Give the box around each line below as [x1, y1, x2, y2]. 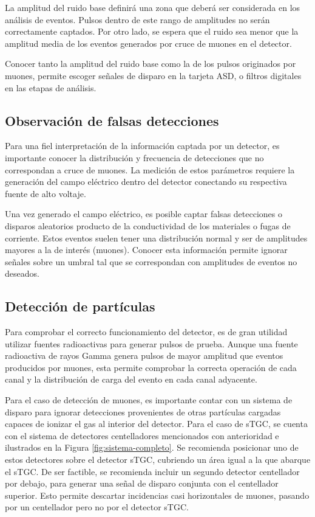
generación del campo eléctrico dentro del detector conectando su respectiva [5, 175, 287, 188]
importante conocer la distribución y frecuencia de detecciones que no [5, 151, 264, 164]
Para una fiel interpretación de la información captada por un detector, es [5, 139, 280, 152]
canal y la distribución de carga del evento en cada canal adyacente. [5, 373, 257, 386]
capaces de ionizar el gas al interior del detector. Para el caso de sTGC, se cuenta [5, 417, 308, 430]
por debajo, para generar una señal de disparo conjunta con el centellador [5, 477, 279, 490]
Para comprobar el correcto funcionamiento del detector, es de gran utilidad [5, 325, 288, 338]
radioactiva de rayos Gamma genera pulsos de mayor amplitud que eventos [5, 349, 283, 362]
